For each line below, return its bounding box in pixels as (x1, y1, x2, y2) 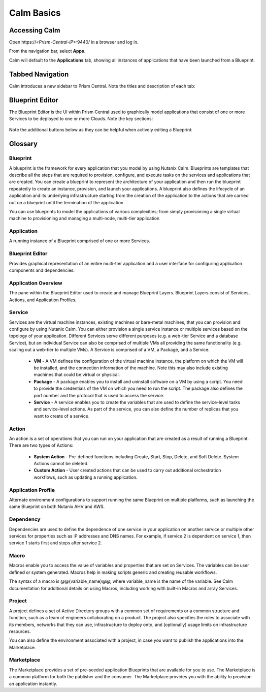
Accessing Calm (9, 26, 61, 34)
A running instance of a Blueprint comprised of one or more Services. (9, 238, 150, 244)
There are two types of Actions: (9, 442, 73, 448)
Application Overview (9, 280, 63, 286)
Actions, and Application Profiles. (9, 297, 77, 303)
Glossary (9, 140, 38, 148)
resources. (9, 628, 31, 634)
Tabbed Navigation (9, 70, 69, 78)
